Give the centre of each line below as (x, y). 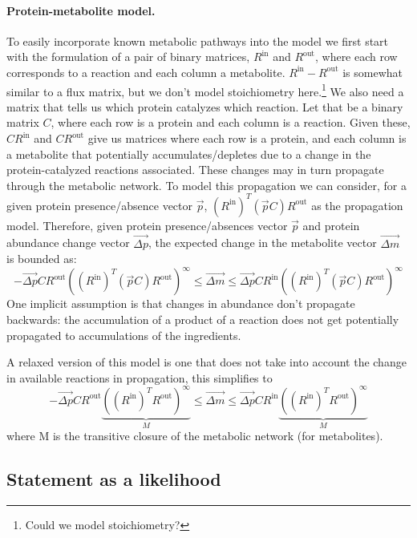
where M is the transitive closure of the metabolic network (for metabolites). (195, 436)
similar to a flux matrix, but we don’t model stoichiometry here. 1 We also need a (205, 90)
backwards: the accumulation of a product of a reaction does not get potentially (203, 319)
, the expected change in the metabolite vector (263, 243)
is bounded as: (42, 259)
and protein (331, 225)
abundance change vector (68, 243)
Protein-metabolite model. (81, 10)
